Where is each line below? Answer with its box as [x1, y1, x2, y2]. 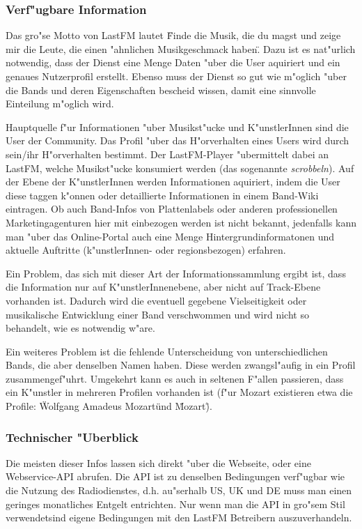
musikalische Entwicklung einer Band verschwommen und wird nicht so [6, 307, 309, 321]
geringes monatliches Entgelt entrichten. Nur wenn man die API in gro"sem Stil [6, 496, 345, 511]
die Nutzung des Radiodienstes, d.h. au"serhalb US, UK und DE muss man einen [6, 483, 352, 498]
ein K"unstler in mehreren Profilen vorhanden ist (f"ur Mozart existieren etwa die [6, 385, 353, 399]
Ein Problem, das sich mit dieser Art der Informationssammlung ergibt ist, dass [6, 266, 346, 280]
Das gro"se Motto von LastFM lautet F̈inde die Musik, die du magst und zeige [6, 28, 341, 43]
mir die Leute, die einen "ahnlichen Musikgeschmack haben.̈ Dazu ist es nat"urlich [6, 41, 356, 56]
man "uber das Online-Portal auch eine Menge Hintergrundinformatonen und [6, 229, 335, 243]
